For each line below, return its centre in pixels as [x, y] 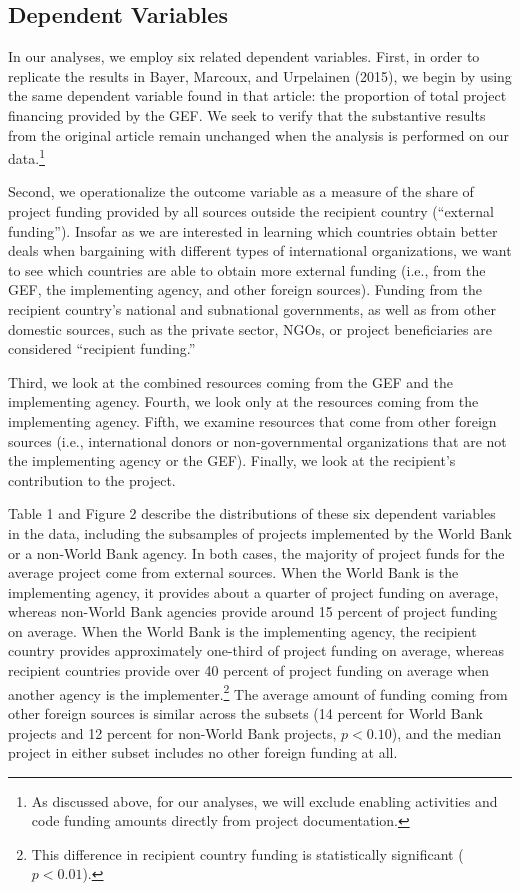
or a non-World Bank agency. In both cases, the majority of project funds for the [256, 552]
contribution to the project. [92, 479]
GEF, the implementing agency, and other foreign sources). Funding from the [245, 289]
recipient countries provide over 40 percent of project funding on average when [249, 670]
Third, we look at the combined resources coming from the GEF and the [230, 381]
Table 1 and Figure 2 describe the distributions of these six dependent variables [252, 513]
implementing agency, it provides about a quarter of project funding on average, [253, 591]
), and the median [446, 732]
